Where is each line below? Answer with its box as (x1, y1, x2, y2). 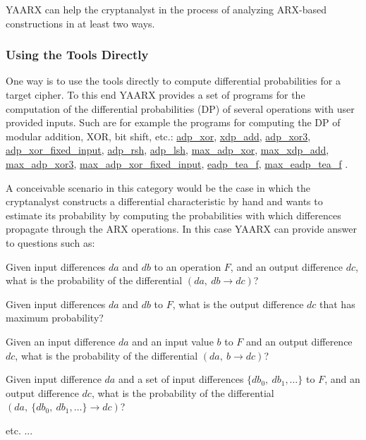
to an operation (154, 259, 221, 274)
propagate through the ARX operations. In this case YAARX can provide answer (6, 221, 357, 236)
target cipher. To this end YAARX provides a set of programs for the (6, 87, 305, 102)
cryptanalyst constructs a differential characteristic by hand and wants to (6, 194, 323, 209)
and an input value (132, 334, 214, 348)
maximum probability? (6, 310, 104, 325)
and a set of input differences (118, 372, 244, 386)
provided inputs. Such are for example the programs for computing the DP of (6, 115, 341, 130)
